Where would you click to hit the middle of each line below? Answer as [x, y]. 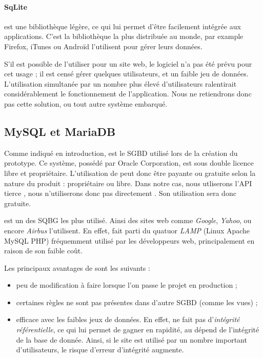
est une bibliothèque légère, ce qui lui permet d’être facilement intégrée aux [123, 26]
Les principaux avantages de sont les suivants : [77, 267]
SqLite [16, 6]
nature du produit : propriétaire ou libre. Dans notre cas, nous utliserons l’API [128, 183]
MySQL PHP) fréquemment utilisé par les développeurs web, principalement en [129, 240]
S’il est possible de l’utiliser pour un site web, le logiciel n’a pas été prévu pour [128, 63]
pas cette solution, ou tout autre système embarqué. [86, 103]
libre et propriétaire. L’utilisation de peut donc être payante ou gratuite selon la [130, 173]
